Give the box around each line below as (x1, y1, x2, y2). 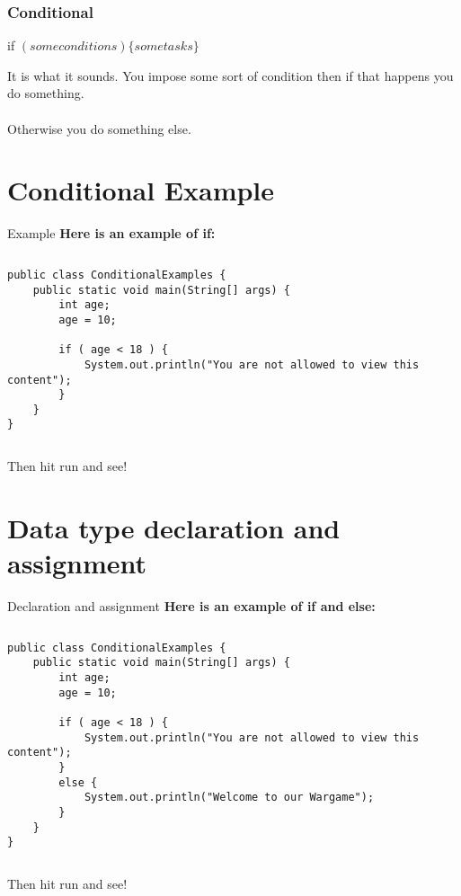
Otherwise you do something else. (7, 119, 191, 138)
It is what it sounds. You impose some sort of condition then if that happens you (7, 66, 454, 84)
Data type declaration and (7, 509, 341, 546)
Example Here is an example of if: (7, 224, 216, 243)
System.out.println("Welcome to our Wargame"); (84, 791, 375, 804)
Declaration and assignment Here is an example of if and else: (7, 597, 376, 616)
